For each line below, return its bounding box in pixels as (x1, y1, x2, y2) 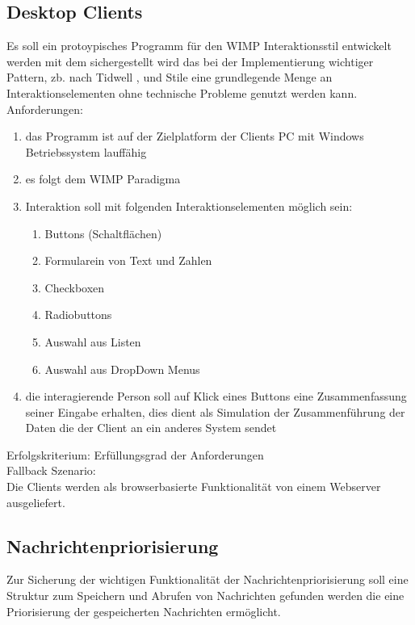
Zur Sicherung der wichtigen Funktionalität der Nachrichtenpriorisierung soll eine (6, 571, 409, 588)
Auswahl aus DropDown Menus (44, 360, 200, 377)
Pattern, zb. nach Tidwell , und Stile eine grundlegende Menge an (6, 69, 333, 86)
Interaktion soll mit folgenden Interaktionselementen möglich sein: (25, 197, 353, 214)
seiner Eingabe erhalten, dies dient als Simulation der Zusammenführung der (25, 403, 405, 420)
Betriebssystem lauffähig (25, 143, 147, 160)
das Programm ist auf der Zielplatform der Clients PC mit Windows (25, 128, 364, 145)
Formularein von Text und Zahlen (44, 252, 212, 269)
